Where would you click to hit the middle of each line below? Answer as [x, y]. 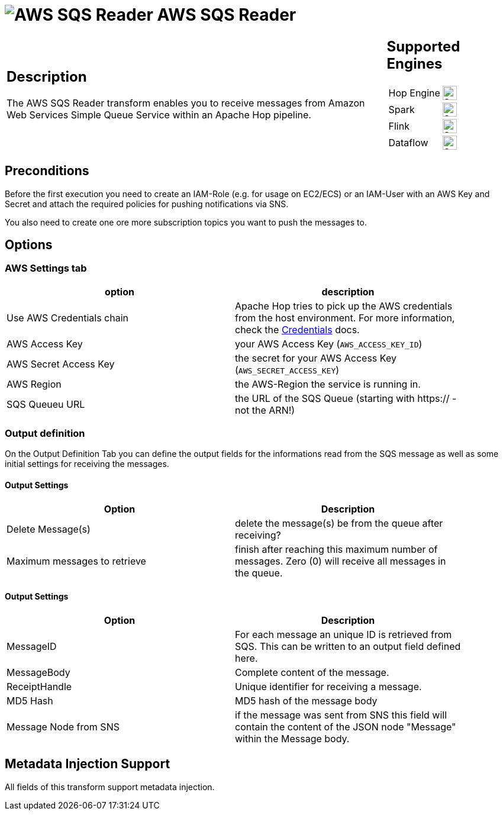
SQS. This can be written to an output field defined [348, 646]
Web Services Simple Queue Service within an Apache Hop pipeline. [159, 115]
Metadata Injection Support [88, 764]
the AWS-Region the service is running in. [328, 384]
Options [29, 244]
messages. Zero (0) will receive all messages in [341, 561]
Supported [423, 46]
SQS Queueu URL [46, 404]
